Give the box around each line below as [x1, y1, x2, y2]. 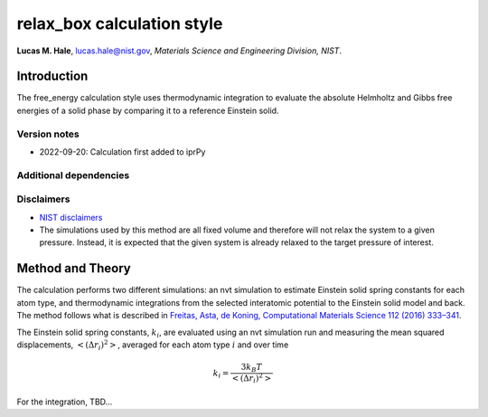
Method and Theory [16, 261, 131, 276]
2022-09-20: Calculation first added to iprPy [39, 146, 206, 157]
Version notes [16, 128, 80, 140]
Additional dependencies [16, 168, 130, 181]
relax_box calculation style [16, 14, 223, 33]
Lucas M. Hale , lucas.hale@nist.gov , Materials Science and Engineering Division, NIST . [16, 45, 343, 56]
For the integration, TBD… [16, 396, 113, 407]
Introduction [16, 69, 89, 84]
